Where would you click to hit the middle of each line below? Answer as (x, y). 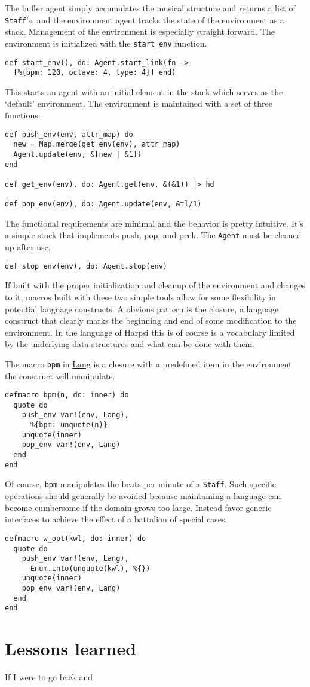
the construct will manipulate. (60, 376)
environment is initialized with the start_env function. (106, 43)
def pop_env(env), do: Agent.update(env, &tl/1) (103, 204)
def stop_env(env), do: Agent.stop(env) (86, 266)
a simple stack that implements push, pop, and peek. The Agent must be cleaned (153, 235)
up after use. (28, 247)
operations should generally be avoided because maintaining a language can (143, 496)
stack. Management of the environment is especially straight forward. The (140, 31)
